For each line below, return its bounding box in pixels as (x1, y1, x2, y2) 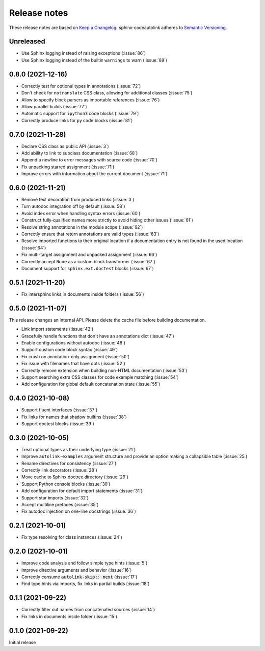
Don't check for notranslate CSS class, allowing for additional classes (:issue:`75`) (21, 90, 193, 96)
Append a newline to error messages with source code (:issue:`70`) (21, 157, 158, 163)
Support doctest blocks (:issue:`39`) (21, 421, 94, 427)
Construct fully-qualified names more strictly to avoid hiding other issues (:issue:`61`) (21, 217, 193, 223)
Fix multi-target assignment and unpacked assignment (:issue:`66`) (21, 251, 157, 258)
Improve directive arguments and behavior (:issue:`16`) (21, 567, 132, 573)
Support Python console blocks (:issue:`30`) (21, 481, 110, 487)
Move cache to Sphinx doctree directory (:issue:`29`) (21, 474, 129, 480)
